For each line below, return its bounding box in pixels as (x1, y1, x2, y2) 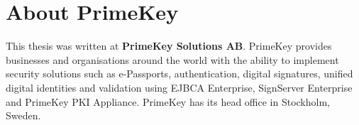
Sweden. (6, 108, 41, 123)
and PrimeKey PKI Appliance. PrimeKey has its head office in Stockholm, (6, 94, 330, 109)
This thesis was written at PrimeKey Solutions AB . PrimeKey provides (6, 38, 332, 53)
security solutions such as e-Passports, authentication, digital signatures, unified (6, 66, 353, 81)
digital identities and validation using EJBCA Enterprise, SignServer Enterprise (6, 80, 353, 94)
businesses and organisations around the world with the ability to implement (6, 52, 339, 67)
